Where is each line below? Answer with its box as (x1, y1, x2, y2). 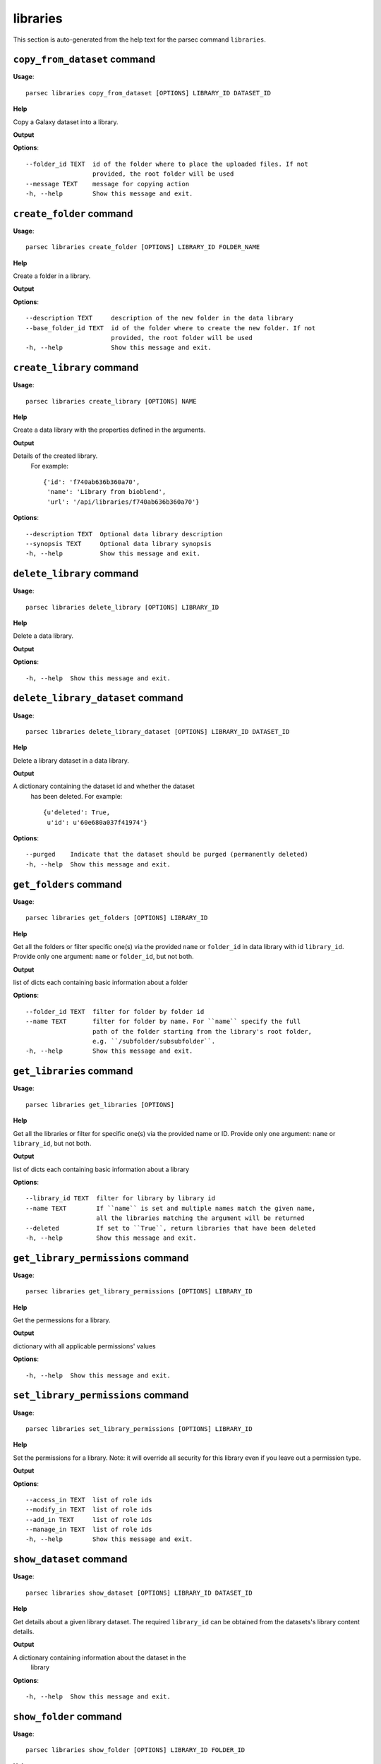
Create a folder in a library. (13, 272, 91, 280)
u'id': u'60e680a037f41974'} (47, 818, 148, 826)
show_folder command (13, 1710, 123, 1722)
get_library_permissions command (13, 1252, 189, 1264)
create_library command (13, 362, 139, 374)
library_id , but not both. (13, 1139, 92, 1147)
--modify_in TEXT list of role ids (25, 1506, 152, 1514)
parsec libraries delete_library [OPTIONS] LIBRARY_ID (25, 603, 219, 611)
